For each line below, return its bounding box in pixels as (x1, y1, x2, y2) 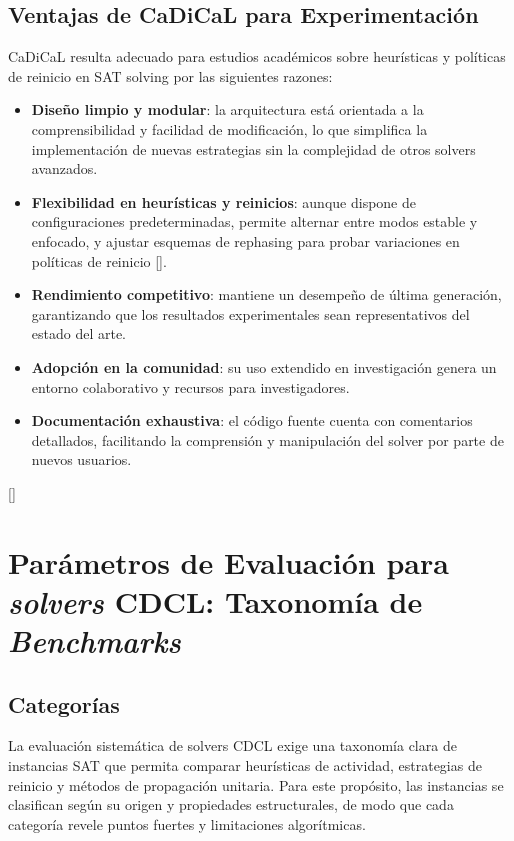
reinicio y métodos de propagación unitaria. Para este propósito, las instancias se (8, 774, 504, 795)
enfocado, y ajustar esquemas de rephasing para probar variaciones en (31, 230, 460, 251)
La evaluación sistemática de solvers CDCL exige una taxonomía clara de (8, 735, 457, 756)
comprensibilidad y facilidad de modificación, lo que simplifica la (31, 118, 428, 139)
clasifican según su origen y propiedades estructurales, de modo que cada (8, 794, 454, 815)
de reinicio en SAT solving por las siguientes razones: (8, 65, 333, 86)
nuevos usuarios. (31, 449, 132, 470)
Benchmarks (8, 620, 181, 662)
